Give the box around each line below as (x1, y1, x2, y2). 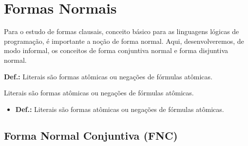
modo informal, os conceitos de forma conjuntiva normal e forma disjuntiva (4, 45, 229, 55)
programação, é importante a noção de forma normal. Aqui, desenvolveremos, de (4, 36, 244, 46)
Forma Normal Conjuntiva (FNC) (4, 128, 178, 143)
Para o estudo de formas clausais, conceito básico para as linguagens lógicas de (4, 26, 239, 36)
